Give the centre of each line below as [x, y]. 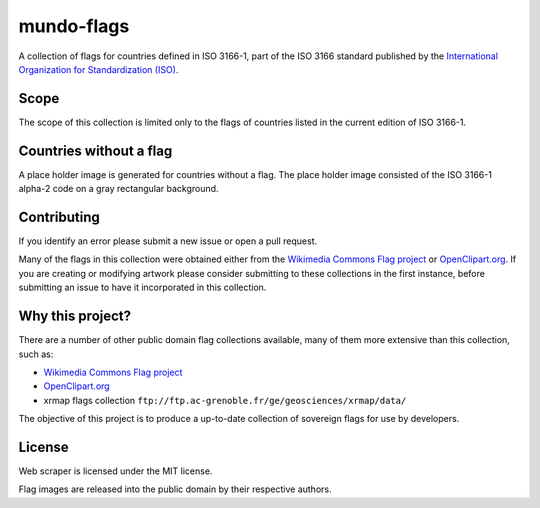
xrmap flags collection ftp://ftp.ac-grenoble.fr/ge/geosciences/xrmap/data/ [225, 400]
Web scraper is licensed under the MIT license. [115, 471]
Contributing [59, 216]
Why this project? [75, 316]
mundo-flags [74, 26]
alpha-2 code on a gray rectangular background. [118, 189]
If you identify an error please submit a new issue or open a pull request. [168, 241]
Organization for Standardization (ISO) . [98, 69]
